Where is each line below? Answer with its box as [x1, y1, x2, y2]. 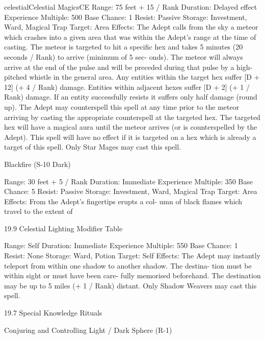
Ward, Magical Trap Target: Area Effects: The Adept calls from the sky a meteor [4, 21, 258, 32]
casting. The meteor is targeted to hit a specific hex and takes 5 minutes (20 [4, 41, 243, 52]
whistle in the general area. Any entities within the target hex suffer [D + [29, 71, 260, 82]
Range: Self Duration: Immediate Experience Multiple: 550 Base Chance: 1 [4, 240, 238, 251]
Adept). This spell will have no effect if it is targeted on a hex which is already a [4, 131, 256, 142]
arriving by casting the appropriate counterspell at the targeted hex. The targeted [4, 111, 260, 122]
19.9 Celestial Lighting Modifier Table [4, 223, 123, 233]
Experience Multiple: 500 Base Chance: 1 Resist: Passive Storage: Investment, [4, 11, 247, 22]
